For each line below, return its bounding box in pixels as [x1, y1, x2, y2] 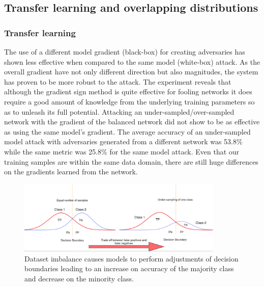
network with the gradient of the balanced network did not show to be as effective [4, 116, 260, 127]
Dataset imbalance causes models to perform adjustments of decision [24, 253, 239, 264]
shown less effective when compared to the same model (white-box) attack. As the [4, 56, 260, 67]
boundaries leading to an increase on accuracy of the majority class [24, 263, 234, 274]
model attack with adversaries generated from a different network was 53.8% [4, 136, 243, 147]
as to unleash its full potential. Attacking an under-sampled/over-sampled [4, 106, 234, 117]
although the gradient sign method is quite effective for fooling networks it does [4, 86, 252, 97]
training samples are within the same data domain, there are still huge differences [4, 156, 258, 167]
